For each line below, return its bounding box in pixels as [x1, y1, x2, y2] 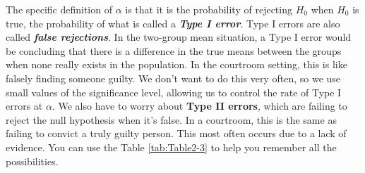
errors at [6, 98, 43, 113]
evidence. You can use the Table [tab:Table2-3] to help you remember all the [6, 139, 337, 154]
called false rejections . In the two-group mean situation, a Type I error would [6, 30, 352, 44]
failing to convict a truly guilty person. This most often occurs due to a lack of [6, 126, 347, 141]
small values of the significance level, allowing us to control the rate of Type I [6, 84, 342, 99]
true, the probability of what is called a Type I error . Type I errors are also [6, 15, 340, 30]
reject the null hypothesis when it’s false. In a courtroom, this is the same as [6, 112, 337, 127]
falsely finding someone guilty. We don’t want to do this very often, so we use [6, 70, 341, 85]
